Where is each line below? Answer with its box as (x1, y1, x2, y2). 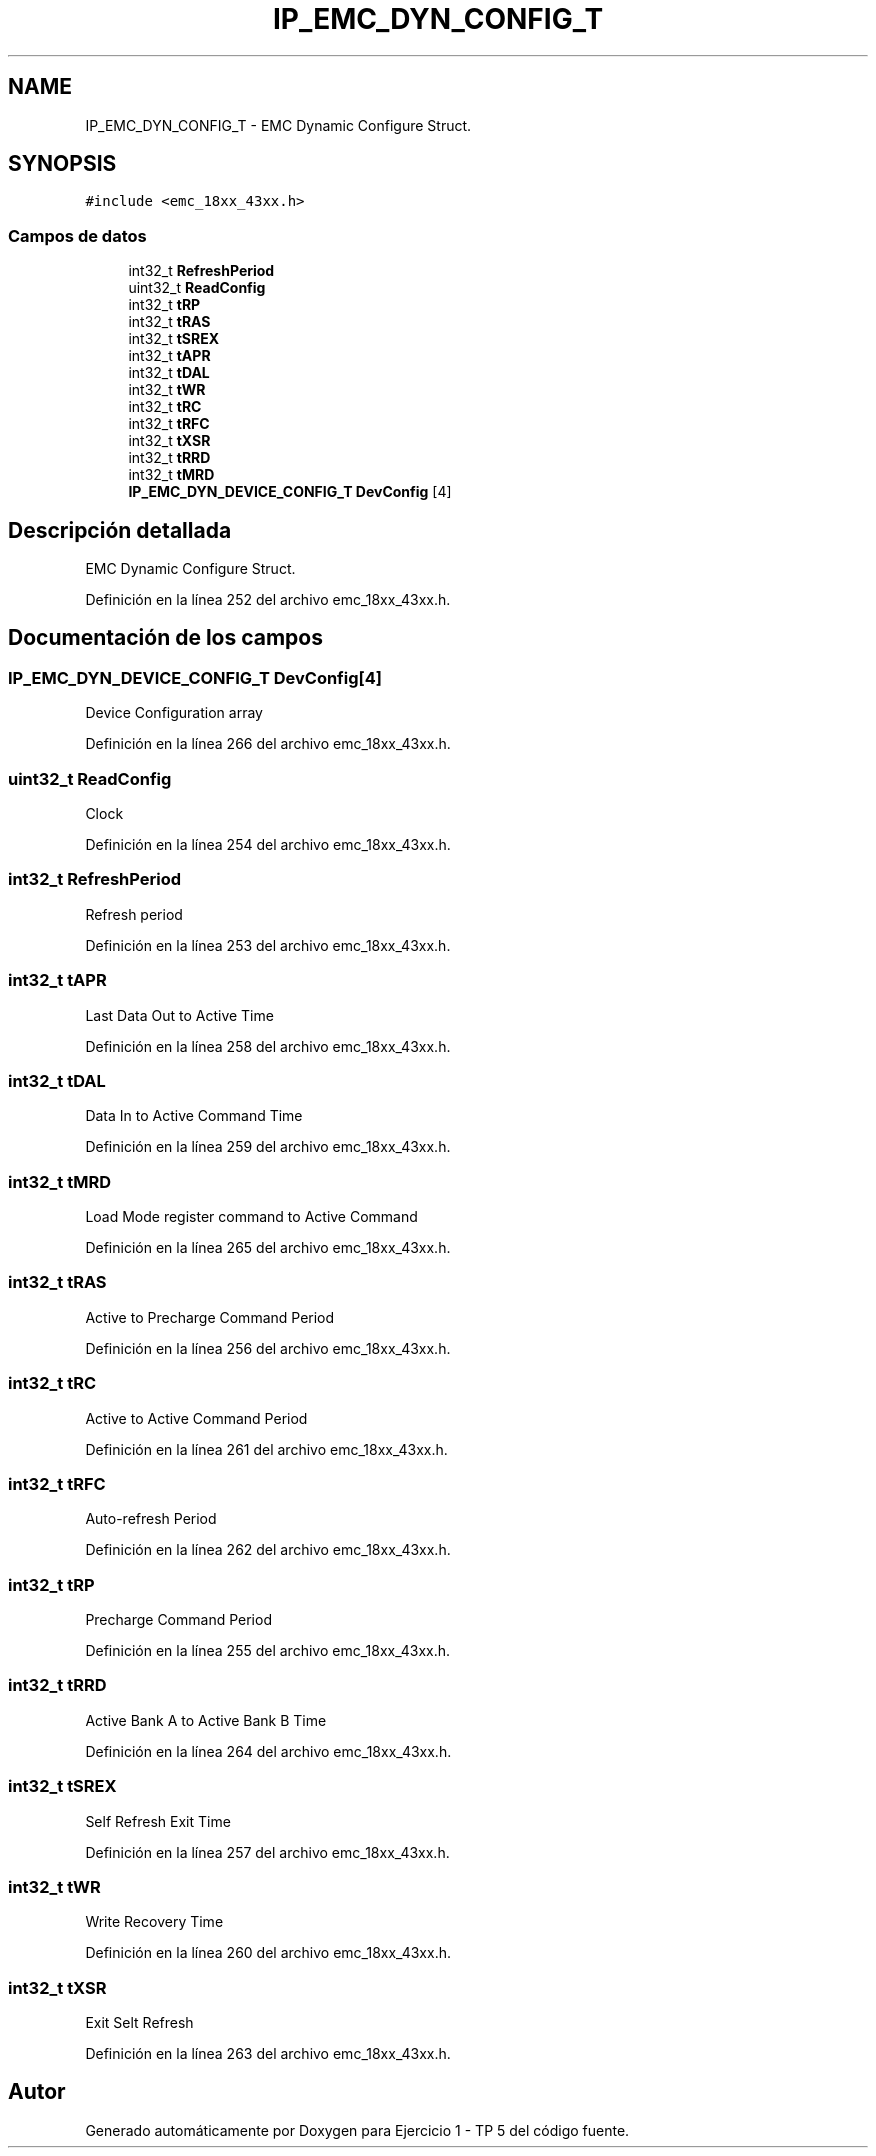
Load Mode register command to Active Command (85, 1208, 418, 1225)
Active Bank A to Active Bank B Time (85, 1711, 327, 1729)
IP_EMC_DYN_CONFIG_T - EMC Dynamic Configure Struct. (85, 116, 472, 134)
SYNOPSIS (8, 151, 117, 177)
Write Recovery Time (85, 1913, 224, 1931)
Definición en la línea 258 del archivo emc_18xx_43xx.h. (85, 1037, 451, 1055)
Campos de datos (8, 225, 147, 246)
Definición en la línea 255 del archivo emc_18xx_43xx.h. (85, 1642, 451, 1659)
